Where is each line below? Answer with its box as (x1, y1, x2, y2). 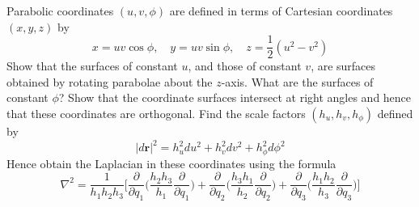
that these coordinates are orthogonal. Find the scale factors (6, 105, 306, 122)
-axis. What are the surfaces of (221, 73, 374, 90)
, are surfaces (311, 57, 376, 74)
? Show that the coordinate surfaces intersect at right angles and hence (58, 89, 412, 106)
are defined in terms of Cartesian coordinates (169, 2, 393, 19)
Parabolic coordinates (6, 2, 114, 19)
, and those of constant (188, 57, 302, 74)
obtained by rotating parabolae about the (6, 73, 213, 90)
